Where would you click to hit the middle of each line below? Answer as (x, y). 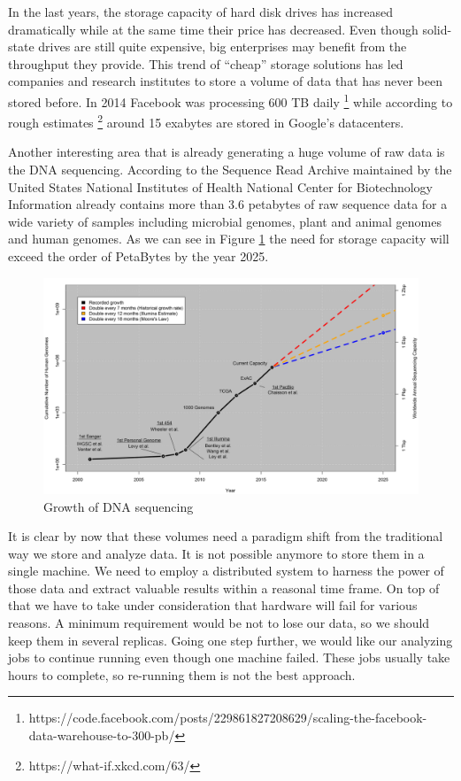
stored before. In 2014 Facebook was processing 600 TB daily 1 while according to (230, 100)
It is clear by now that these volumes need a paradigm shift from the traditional (226, 536)
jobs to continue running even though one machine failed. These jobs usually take (229, 657)
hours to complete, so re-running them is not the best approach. (182, 674)
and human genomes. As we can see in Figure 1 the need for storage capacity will (229, 239)
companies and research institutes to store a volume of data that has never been (225, 81)
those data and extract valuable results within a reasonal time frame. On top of (224, 588)
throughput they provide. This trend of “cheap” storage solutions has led (206, 63)
